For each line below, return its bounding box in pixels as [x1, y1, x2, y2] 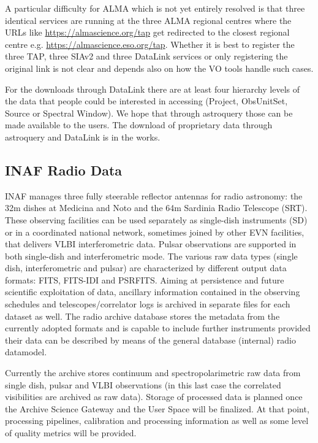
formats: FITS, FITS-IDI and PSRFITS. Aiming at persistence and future [5, 273, 284, 286]
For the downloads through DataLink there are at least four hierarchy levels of [5, 82, 300, 95]
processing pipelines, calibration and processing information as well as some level [5, 414, 309, 427]
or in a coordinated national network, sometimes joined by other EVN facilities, [5, 225, 305, 238]
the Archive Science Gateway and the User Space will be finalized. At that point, [5, 402, 309, 415]
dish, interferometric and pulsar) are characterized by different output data [5, 261, 287, 274]
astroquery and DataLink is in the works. [5, 130, 161, 143]
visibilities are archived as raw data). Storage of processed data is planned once [5, 390, 303, 403]
